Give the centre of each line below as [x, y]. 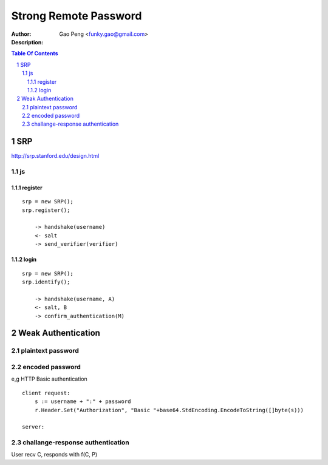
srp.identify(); [46, 282]
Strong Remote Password [77, 16]
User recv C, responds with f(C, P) [54, 455]
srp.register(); [46, 210]
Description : [27, 42]
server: [33, 427]
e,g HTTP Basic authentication [49, 379]
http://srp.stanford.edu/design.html [55, 156]
